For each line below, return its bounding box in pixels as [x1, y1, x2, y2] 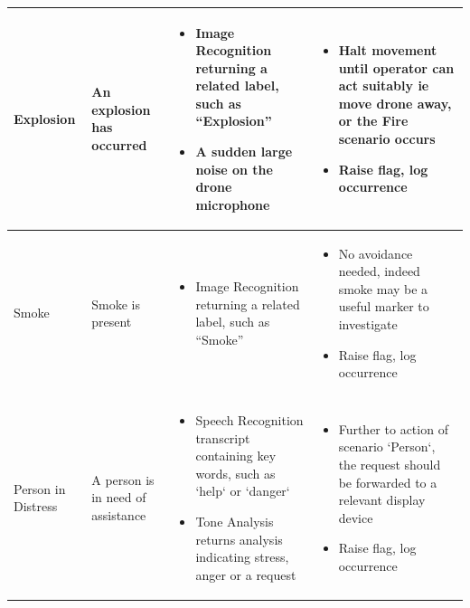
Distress [14, 497, 58, 516]
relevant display [338, 490, 426, 509]
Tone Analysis [195, 512, 274, 531]
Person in [14, 479, 66, 498]
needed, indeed [338, 261, 420, 280]
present [91, 312, 132, 331]
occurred [91, 136, 147, 155]
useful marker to [338, 297, 429, 316]
